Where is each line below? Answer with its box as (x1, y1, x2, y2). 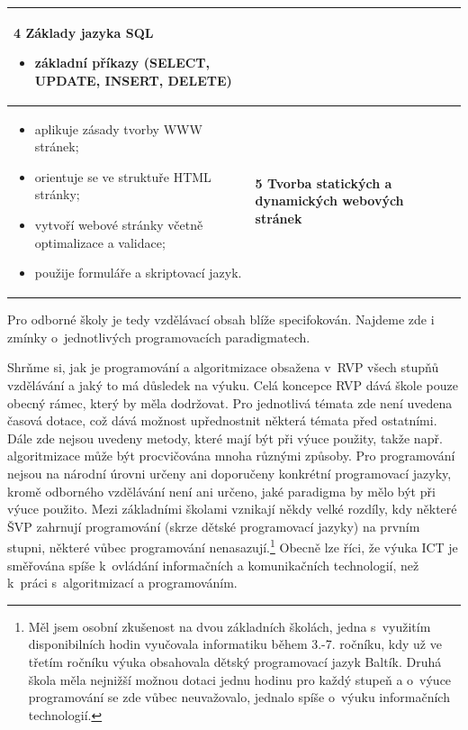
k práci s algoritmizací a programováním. (7, 573, 238, 592)
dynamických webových (255, 191, 404, 210)
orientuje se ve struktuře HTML (34, 167, 211, 186)
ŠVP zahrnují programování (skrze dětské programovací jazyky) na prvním (7, 516, 420, 535)
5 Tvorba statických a (255, 173, 392, 192)
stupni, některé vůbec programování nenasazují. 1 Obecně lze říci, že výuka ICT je (7, 535, 458, 556)
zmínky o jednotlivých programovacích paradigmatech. (7, 327, 310, 346)
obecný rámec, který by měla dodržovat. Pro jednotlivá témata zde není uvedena (7, 393, 453, 412)
